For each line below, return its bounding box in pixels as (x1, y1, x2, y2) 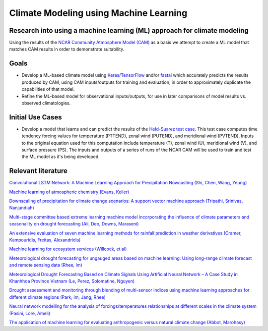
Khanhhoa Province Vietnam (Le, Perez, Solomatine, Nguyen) (9, 278, 135, 284)
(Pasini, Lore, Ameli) (9, 310, 51, 316)
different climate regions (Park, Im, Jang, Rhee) (9, 294, 106, 300)
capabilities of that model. (21, 86, 75, 92)
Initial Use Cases (9, 113, 62, 121)
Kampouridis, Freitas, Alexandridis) (9, 237, 81, 243)
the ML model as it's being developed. (21, 154, 100, 160)
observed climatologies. (21, 100, 71, 106)
